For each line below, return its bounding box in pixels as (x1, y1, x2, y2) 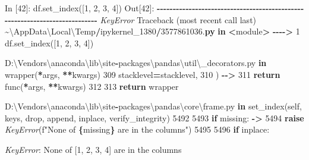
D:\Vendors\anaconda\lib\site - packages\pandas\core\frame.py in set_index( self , (5, 100, 302, 112)
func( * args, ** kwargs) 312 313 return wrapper (5, 80, 179, 92)
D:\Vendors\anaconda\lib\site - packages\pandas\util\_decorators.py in (5, 57, 267, 69)
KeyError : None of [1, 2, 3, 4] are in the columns (5, 143, 182, 155)
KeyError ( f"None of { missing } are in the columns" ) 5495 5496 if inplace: (5, 123, 270, 136)
